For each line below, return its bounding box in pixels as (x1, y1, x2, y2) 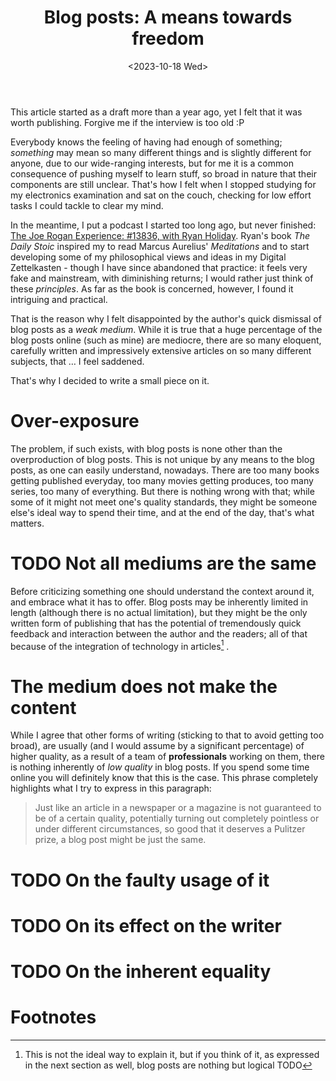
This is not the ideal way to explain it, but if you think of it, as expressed (24, 1048, 320, 1060)
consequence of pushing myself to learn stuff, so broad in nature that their (10, 167, 317, 180)
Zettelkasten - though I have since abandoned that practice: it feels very (10, 261, 308, 273)
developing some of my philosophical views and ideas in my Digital (10, 251, 287, 263)
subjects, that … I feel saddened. (10, 355, 145, 367)
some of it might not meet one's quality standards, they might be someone (10, 496, 318, 508)
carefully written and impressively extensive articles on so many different (10, 344, 312, 356)
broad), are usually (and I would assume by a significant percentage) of (10, 740, 305, 752)
